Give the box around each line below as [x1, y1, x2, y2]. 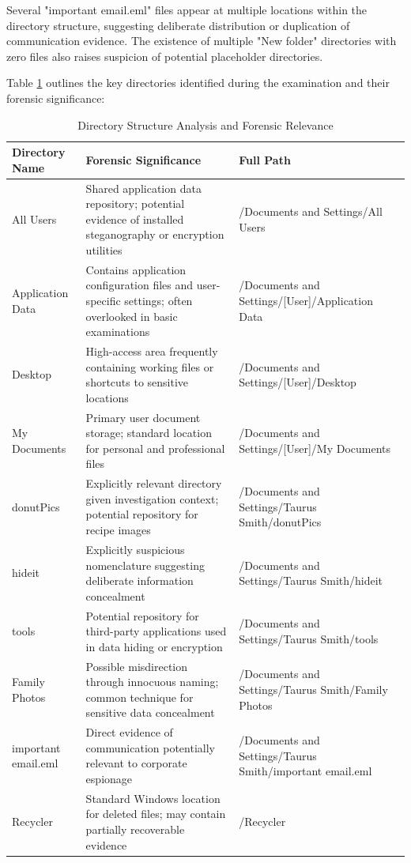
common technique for [85, 688, 194, 705]
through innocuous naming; [85, 673, 219, 690]
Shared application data [85, 179, 202, 196]
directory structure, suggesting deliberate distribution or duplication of [6, 17, 350, 33]
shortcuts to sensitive [85, 374, 189, 390]
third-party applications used [85, 623, 227, 639]
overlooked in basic [85, 307, 178, 324]
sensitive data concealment [85, 704, 215, 721]
